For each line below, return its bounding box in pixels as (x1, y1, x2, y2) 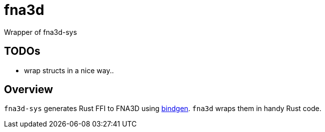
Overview (4, 83, 53, 96)
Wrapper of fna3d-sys (4, 27, 77, 36)
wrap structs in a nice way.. (24, 66, 114, 75)
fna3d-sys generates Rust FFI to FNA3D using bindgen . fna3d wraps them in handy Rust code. (4, 104, 322, 113)
